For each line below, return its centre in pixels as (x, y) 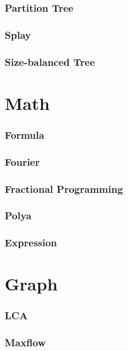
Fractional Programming (64, 188)
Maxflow (25, 342)
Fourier (22, 161)
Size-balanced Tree (50, 61)
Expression (31, 243)
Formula (25, 134)
